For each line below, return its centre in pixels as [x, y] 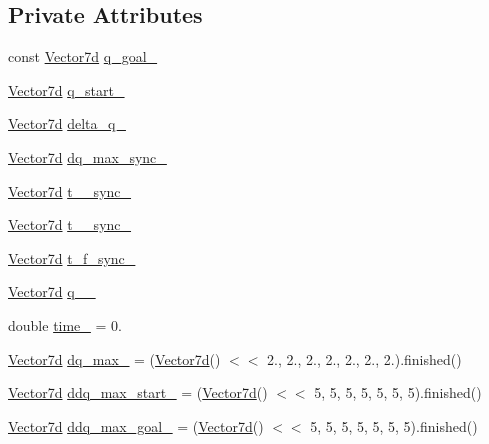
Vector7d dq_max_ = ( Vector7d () [114, 358]
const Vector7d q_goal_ [83, 56]
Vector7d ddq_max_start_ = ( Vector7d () [138, 392]
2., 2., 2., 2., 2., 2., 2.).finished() [364, 358]
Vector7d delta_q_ [67, 123]
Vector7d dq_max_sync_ [87, 156]
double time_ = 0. [65, 324]
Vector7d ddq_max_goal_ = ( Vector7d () [136, 425]
